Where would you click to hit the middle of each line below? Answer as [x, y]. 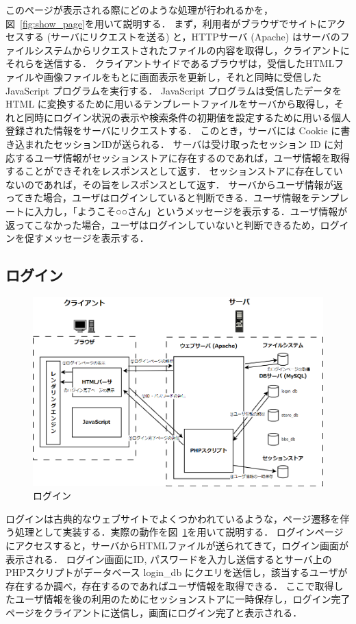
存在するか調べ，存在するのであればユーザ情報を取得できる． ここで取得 [170, 585]
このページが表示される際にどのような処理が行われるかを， [140, 10]
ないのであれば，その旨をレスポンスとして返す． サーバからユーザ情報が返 [174, 184]
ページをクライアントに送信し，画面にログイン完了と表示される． [154, 613]
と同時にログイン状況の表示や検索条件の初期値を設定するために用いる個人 [182, 117]
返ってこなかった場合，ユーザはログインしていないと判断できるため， [163, 224]
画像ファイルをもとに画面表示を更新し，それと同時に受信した [182, 76]
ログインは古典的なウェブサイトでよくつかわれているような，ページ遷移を [173, 518]
